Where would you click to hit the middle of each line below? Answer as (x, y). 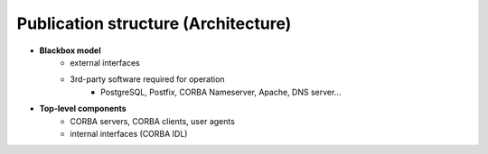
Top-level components (83, 109)
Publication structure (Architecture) (154, 23)
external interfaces (105, 62)
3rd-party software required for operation (147, 79)
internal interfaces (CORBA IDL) (129, 133)
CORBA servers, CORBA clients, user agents (152, 121)
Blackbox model (70, 50)
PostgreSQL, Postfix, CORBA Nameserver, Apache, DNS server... (221, 92)
